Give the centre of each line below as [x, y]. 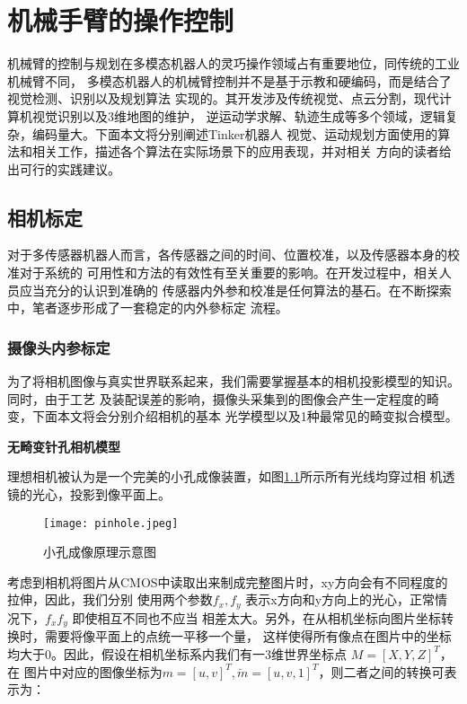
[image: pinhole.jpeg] [111, 523]
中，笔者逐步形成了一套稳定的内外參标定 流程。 [148, 308]
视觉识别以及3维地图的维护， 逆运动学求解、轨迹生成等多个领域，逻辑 [238, 115]
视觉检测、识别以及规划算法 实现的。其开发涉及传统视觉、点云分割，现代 [223, 98]
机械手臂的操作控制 [121, 20]
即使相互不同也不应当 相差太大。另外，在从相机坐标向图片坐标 [257, 617]
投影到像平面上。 [120, 494]
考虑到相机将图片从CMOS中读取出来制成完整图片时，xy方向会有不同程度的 [228, 581]
